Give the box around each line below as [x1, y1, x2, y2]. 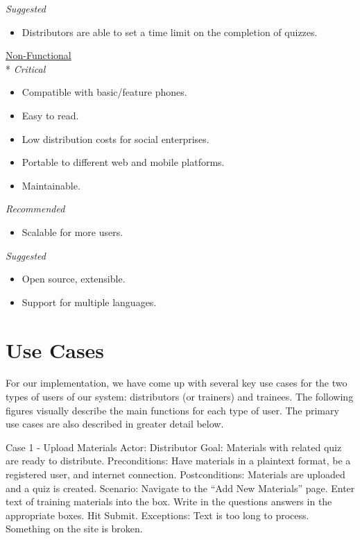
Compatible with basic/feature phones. [22, 85, 187, 99]
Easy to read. [22, 108, 79, 122]
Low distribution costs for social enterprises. [22, 131, 209, 146]
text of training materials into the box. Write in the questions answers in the [6, 494, 332, 509]
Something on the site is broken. [6, 521, 143, 536]
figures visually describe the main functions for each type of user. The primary [6, 403, 339, 417]
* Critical [6, 61, 46, 76]
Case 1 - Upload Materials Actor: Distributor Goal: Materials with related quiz [6, 439, 342, 454]
